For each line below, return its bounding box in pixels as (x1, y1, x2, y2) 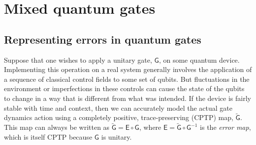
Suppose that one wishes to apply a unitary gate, (4, 54, 152, 65)
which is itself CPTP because (4, 131, 93, 142)
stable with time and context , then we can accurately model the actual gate (4, 102, 233, 113)
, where (139, 122, 161, 132)
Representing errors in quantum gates (4, 31, 201, 47)
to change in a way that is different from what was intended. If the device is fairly (4, 93, 251, 103)
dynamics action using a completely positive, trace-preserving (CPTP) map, (4, 112, 233, 122)
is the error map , (200, 122, 251, 132)
